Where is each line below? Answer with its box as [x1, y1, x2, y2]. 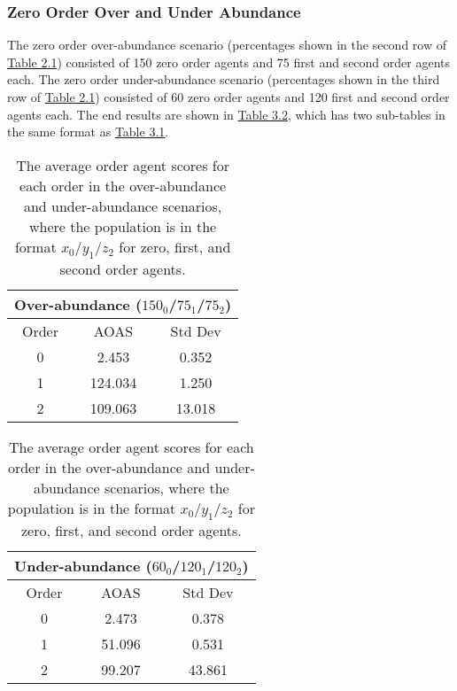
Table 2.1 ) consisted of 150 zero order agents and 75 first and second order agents [7, 52, 451, 71]
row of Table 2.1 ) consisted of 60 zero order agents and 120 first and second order [7, 88, 450, 105]
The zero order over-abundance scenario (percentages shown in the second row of [7, 35, 446, 54]
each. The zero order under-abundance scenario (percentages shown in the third [7, 70, 440, 89]
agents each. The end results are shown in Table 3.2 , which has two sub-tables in [7, 105, 445, 123]
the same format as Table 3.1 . [7, 122, 169, 141]
